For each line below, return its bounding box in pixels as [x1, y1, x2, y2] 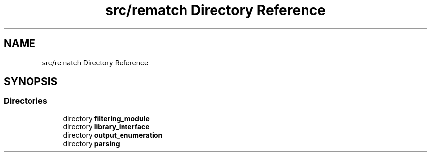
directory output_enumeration [63, 130, 163, 139]
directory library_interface [63, 122, 150, 131]
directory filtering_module [63, 114, 150, 123]
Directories [4, 96, 47, 106]
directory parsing [63, 139, 120, 148]
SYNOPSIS [4, 75, 58, 88]
